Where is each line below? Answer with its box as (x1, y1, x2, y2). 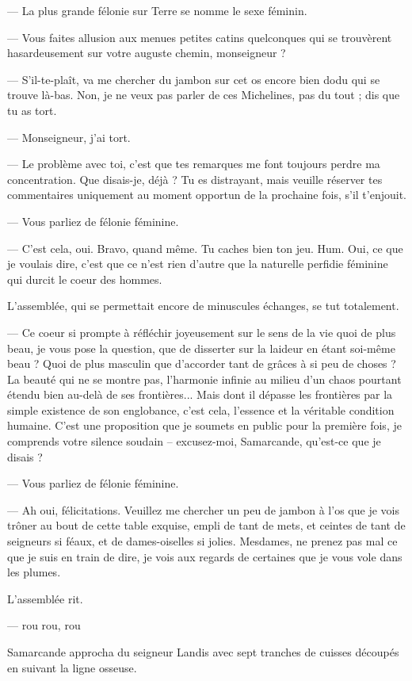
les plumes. (7, 564, 61, 580)
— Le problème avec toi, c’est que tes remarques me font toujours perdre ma (7, 155, 380, 172)
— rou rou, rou (7, 617, 81, 633)
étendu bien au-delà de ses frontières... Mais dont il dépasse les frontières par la (7, 386, 393, 403)
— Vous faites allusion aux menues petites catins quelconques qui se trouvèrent (7, 29, 392, 45)
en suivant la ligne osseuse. (7, 659, 137, 675)
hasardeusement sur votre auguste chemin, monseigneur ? (7, 44, 286, 61)
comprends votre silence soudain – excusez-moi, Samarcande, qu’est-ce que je (7, 433, 381, 450)
